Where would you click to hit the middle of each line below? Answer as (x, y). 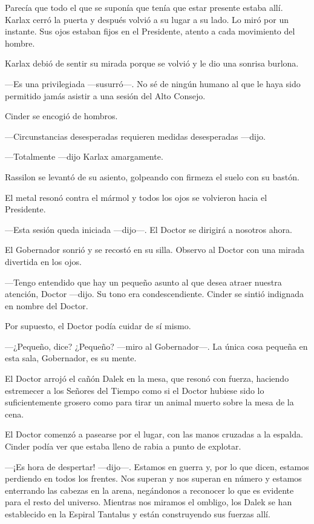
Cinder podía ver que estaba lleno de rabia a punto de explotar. (123, 446)
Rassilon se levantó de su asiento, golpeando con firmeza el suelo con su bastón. (152, 176)
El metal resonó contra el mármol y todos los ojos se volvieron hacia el (136, 197)
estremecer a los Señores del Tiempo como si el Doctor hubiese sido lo (135, 390)
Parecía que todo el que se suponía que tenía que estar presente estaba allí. (144, 7)
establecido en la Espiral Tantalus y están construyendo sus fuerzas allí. (138, 514)
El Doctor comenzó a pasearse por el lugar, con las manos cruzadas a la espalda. (154, 434)
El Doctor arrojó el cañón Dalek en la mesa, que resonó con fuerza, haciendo (147, 378)
